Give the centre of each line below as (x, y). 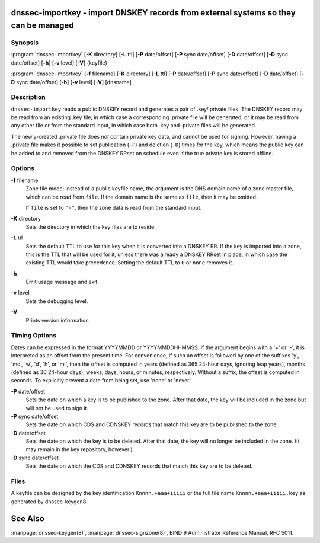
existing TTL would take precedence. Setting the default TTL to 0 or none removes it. (130, 263)
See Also (28, 518)
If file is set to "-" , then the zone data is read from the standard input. (114, 207)
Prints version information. (58, 320)
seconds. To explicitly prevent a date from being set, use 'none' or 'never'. (102, 381)
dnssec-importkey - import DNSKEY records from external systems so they (153, 13)
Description (28, 97)
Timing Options (33, 336)
